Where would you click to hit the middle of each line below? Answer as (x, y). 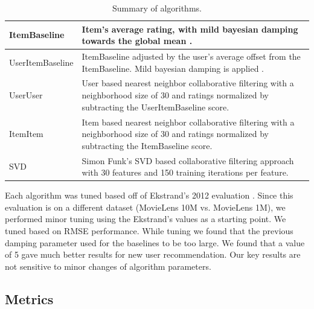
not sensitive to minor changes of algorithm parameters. (108, 266)
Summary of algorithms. (157, 8)
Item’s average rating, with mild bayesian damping (190, 29)
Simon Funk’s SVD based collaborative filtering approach (188, 160)
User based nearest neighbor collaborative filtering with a (188, 83)
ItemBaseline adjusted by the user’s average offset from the (191, 56)
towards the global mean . (137, 41)
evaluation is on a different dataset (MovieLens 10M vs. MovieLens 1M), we (145, 207)
